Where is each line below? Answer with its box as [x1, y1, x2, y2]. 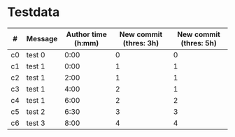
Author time [66, 29, 107, 39]
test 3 [26, 118, 45, 128]
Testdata [7, 4, 60, 20]
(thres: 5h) [180, 38, 217, 48]
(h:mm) [74, 38, 99, 48]
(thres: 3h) [122, 38, 159, 48]
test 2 [26, 106, 45, 116]
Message [26, 34, 58, 43]
